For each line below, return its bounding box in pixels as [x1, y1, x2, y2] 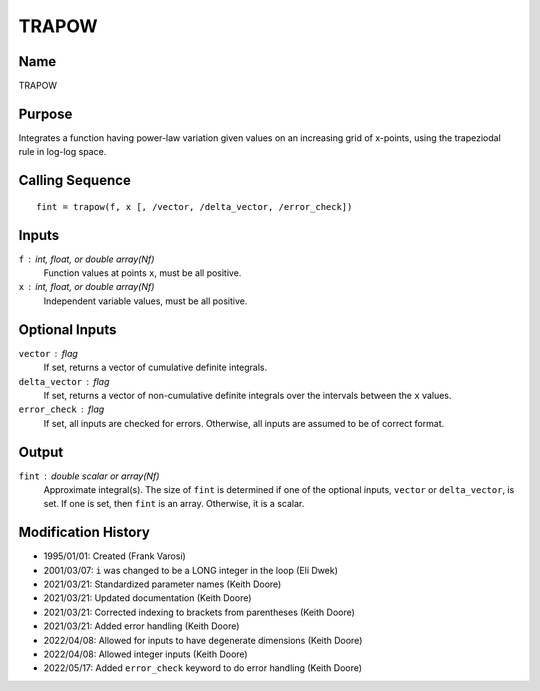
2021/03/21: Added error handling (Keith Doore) [43, 620, 240, 632]
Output [18, 443, 64, 460]
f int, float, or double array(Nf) [18, 253, 155, 265]
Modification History [18, 524, 150, 541]
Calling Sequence [18, 172, 132, 189]
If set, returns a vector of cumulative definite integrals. [43, 361, 268, 374]
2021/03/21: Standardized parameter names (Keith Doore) [43, 578, 282, 590]
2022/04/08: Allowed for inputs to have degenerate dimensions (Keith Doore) [43, 634, 363, 646]
